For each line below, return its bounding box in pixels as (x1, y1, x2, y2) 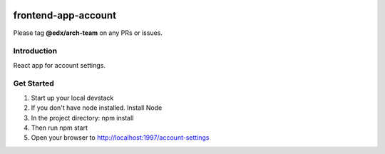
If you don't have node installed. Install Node (31, 103, 163, 112)
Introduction (13, 46, 57, 56)
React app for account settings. (13, 61, 106, 69)
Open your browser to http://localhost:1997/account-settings (31, 133, 210, 142)
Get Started (13, 78, 55, 88)
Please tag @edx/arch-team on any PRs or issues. (13, 29, 163, 37)
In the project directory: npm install (31, 113, 134, 122)
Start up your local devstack (31, 93, 114, 102)
